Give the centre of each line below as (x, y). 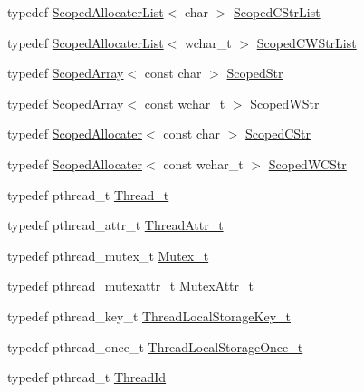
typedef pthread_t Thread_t (88, 194)
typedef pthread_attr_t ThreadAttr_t (115, 225)
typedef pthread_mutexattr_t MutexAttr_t (131, 286)
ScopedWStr (285, 103)
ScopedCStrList (277, 12)
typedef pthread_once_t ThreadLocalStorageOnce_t (155, 346)
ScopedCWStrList (307, 42)
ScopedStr (255, 73)
